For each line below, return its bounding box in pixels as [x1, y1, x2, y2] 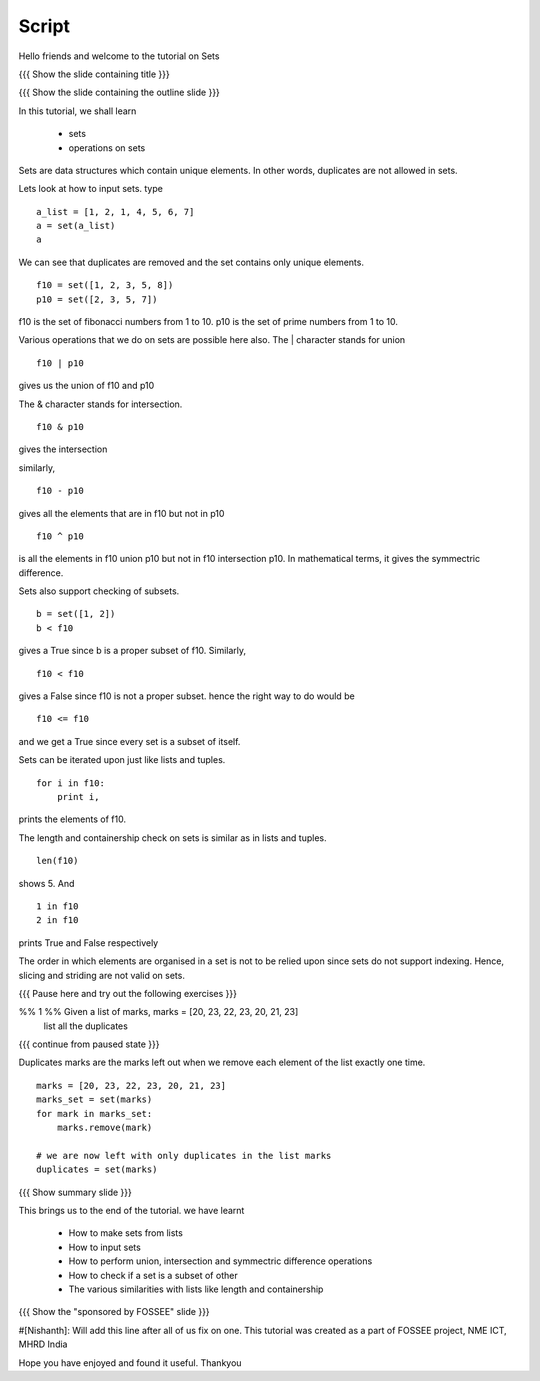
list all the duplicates [43, 1020, 129, 1032]
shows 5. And [18, 877, 75, 889]
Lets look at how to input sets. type [18, 183, 164, 195]
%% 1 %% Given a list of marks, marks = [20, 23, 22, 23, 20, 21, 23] [18, 1006, 299, 1018]
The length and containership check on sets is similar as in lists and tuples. [18, 831, 327, 844]
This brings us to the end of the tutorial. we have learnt [18, 1204, 245, 1216]
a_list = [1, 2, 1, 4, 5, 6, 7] [36, 206, 195, 217]
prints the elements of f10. [18, 813, 127, 825]
